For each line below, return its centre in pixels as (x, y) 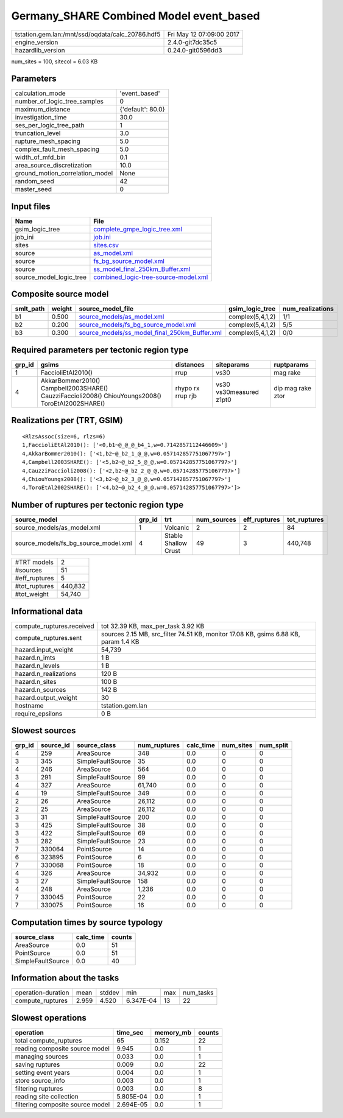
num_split (274, 745)
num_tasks (198, 993)
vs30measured (237, 392)
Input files (31, 206)
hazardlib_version (40, 50)
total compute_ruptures (48, 1040)
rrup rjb (186, 396)
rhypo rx (187, 388)
